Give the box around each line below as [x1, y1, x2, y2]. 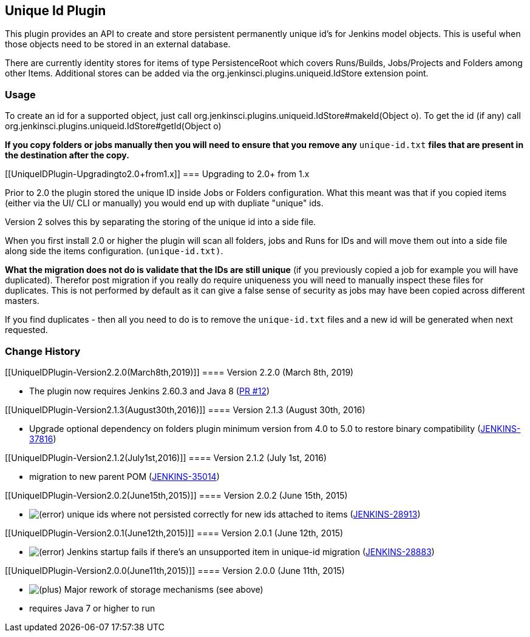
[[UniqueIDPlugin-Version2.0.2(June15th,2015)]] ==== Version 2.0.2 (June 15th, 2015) [5, 490, 348, 500]
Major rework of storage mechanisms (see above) [64, 584, 263, 595]
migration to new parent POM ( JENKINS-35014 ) [29, 471, 220, 482]
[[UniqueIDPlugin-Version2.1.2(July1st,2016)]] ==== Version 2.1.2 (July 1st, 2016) [5, 452, 327, 463]
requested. [5, 325, 48, 335]
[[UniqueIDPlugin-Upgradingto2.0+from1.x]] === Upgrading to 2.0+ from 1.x [5, 169, 310, 180]
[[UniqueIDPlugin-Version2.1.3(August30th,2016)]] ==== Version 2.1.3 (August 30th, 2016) [5, 404, 365, 415]
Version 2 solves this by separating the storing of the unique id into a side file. [5, 217, 316, 227]
